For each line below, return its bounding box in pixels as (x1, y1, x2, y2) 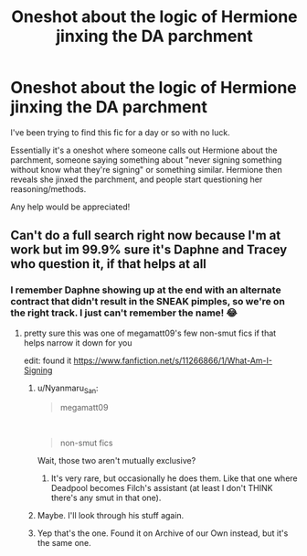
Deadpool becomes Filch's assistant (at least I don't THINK (50, 483, 273, 494)
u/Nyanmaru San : (37, 382, 99, 395)
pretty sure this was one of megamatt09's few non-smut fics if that (23, 327, 277, 338)
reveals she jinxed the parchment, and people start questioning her (10, 174, 263, 185)
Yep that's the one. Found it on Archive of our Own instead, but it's (37, 528, 289, 539)
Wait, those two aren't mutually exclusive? (37, 455, 196, 466)
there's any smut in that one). (50, 492, 162, 504)
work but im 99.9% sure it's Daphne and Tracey (10, 242, 288, 258)
